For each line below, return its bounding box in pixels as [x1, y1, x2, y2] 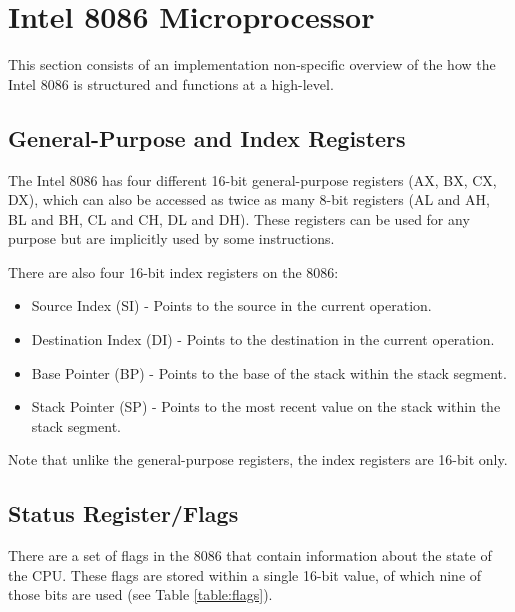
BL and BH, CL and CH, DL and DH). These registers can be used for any [8, 208, 470, 229]
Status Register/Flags [8, 498, 239, 529]
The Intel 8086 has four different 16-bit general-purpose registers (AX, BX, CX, [8, 169, 497, 190]
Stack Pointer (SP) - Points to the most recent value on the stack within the [31, 396, 501, 417]
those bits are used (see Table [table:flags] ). [8, 584, 273, 605]
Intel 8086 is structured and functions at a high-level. [8, 73, 334, 94]
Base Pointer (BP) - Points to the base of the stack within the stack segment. [31, 362, 507, 383]
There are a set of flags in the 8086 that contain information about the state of [8, 545, 492, 566]
